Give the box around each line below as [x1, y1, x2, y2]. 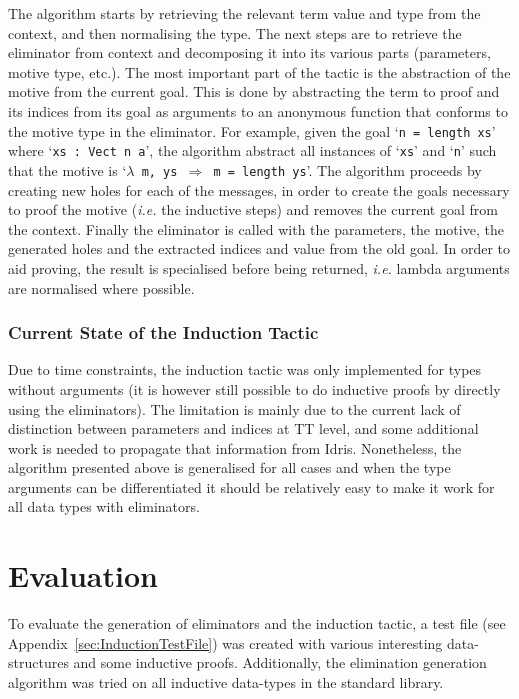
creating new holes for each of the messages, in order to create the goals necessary [8, 179, 510, 200]
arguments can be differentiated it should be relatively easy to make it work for [8, 476, 495, 497]
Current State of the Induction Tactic [8, 320, 319, 345]
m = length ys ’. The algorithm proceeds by [213, 159, 482, 180]
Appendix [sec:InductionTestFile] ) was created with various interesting [8, 632, 443, 653]
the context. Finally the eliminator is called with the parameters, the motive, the [8, 218, 504, 239]
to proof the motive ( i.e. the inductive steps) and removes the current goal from [8, 199, 498, 220]
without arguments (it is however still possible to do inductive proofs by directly [8, 378, 501, 399]
